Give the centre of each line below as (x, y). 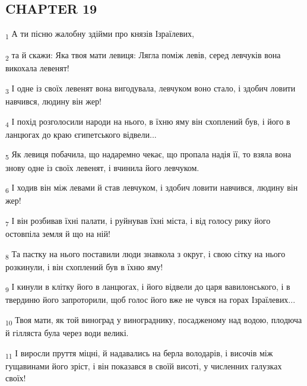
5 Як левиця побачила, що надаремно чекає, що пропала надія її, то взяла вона (148, 155)
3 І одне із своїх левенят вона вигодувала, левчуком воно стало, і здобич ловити (151, 89)
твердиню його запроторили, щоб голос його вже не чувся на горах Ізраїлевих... (151, 300)
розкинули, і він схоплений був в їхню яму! (84, 266)
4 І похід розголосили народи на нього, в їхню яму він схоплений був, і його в (148, 122)
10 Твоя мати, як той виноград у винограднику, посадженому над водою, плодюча (154, 320)
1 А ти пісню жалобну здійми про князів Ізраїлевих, (100, 34)
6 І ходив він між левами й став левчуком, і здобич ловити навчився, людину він (152, 188)
